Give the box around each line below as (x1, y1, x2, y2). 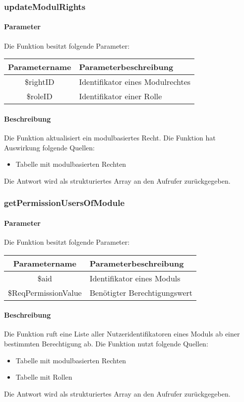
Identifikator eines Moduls (89, 272, 181, 284)
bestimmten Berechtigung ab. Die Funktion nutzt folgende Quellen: (4, 338, 208, 349)
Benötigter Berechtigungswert (89, 286, 192, 298)
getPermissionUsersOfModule (4, 197, 125, 209)
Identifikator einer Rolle (79, 90, 162, 102)
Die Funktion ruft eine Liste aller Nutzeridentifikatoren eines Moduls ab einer (4, 329, 240, 339)
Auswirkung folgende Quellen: (4, 142, 95, 152)
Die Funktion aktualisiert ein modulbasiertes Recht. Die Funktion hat (4, 133, 216, 143)
